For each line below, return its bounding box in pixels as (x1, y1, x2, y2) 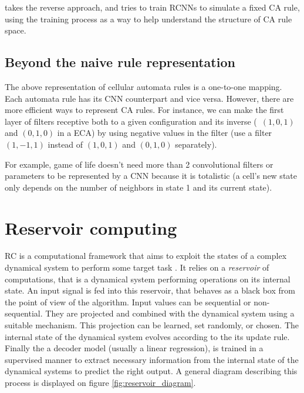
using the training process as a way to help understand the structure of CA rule (5, 12, 292, 25)
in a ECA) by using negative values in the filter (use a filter (57, 126, 272, 139)
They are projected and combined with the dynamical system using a (45, 307, 295, 319)
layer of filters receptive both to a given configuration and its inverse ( (5, 115, 257, 127)
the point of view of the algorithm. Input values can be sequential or (5, 295, 251, 308)
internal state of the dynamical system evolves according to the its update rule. (5, 330, 290, 342)
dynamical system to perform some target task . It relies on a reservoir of (5, 261, 269, 274)
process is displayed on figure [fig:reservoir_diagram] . (5, 376, 196, 388)
